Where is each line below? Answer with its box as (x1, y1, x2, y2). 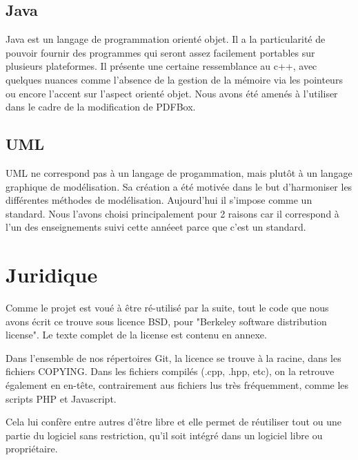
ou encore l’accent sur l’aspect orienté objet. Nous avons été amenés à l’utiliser (6, 86, 338, 100)
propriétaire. (6, 441, 58, 456)
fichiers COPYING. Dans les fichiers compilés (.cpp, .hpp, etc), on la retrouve (6, 364, 335, 378)
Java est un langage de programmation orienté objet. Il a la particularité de (6, 32, 326, 46)
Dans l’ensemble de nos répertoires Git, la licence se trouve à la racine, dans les (6, 350, 341, 365)
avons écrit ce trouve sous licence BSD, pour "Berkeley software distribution (6, 314, 327, 328)
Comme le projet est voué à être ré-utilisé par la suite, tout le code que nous (6, 300, 329, 315)
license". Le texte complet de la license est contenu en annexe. (6, 327, 267, 342)
